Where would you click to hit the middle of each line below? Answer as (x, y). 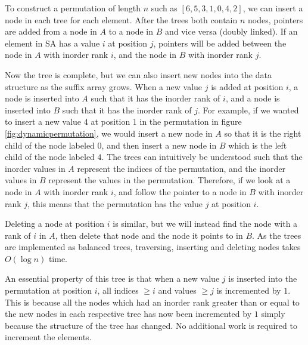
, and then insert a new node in (159, 145)
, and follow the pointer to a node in (180, 191)
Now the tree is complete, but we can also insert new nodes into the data (138, 74)
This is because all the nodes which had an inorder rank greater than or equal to (152, 302)
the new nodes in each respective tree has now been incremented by (128, 314)
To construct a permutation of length (73, 8)
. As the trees (277, 235)
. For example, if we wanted (248, 110)
